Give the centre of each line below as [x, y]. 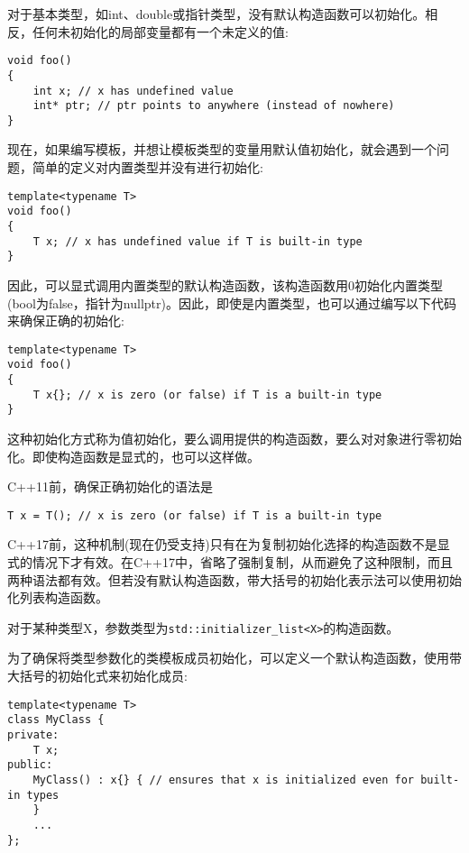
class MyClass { [56, 720]
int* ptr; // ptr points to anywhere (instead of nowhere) [214, 106]
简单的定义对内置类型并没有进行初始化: [147, 167]
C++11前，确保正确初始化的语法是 [110, 486]
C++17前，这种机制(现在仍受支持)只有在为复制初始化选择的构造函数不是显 [229, 544]
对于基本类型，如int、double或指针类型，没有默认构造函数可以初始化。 [216, 14]
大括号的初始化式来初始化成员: [97, 676]
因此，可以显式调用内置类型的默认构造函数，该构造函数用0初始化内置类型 [225, 284]
